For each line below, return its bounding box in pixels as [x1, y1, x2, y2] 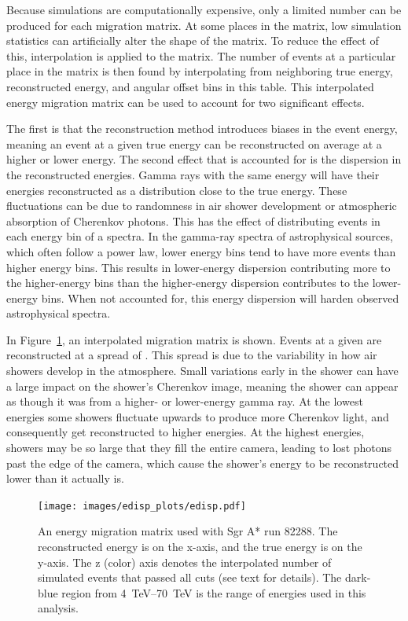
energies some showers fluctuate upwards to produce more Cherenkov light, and [6, 408, 389, 424]
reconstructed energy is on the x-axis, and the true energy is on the [38, 538, 362, 555]
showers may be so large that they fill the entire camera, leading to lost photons [6, 439, 392, 456]
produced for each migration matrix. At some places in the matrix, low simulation [6, 17, 402, 33]
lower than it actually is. [6, 470, 124, 487]
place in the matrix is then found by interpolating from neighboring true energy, [6, 63, 393, 79]
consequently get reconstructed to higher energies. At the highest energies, [6, 424, 365, 440]
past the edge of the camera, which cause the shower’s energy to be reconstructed [6, 454, 399, 471]
